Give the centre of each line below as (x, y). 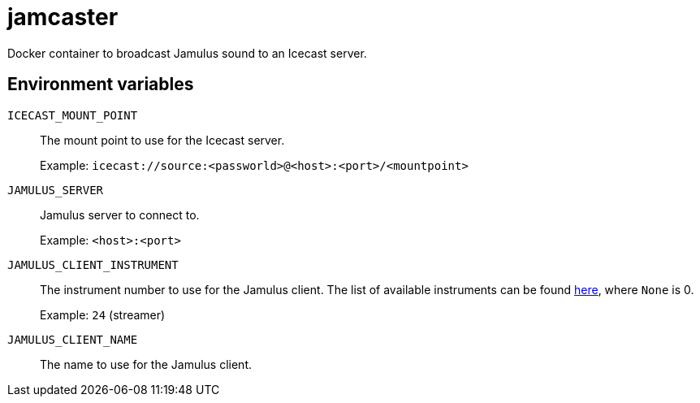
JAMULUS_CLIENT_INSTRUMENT (93, 264)
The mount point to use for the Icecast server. (162, 140)
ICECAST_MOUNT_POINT (73, 115)
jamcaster (63, 17)
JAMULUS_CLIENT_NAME (73, 339)
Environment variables (101, 84)
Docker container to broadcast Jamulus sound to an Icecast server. (187, 53)
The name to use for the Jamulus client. (146, 364)
